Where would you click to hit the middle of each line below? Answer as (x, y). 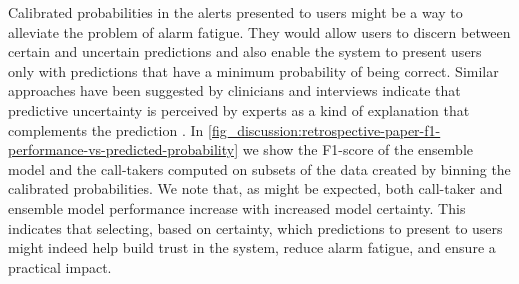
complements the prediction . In (106, 129)
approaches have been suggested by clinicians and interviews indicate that (234, 90)
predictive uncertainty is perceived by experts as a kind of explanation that (239, 109)
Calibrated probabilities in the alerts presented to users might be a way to (235, 12)
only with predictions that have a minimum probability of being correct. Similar (253, 70)
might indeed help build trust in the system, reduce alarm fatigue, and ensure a (252, 247)
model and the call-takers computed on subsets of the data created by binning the (259, 168)
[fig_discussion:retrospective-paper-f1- (324, 129)
